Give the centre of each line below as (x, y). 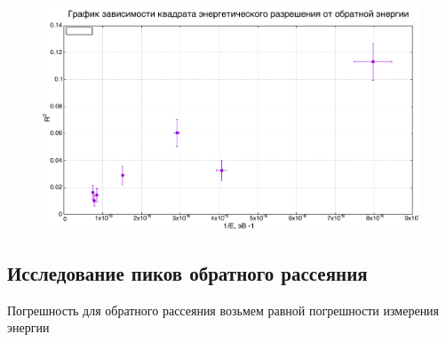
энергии (28, 327)
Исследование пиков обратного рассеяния (187, 272)
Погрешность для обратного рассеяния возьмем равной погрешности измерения (223, 310)
